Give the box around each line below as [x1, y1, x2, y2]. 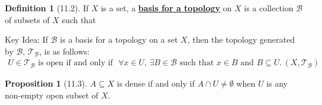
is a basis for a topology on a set [60, 33, 178, 46]
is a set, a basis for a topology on [101, 2, 232, 14]
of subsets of [5, 13, 50, 26]
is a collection [244, 2, 294, 14]
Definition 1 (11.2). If [5, 2, 89, 14]
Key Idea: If [5, 33, 49, 46]
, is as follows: [39, 44, 90, 57]
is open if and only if [38, 59, 113, 68]
